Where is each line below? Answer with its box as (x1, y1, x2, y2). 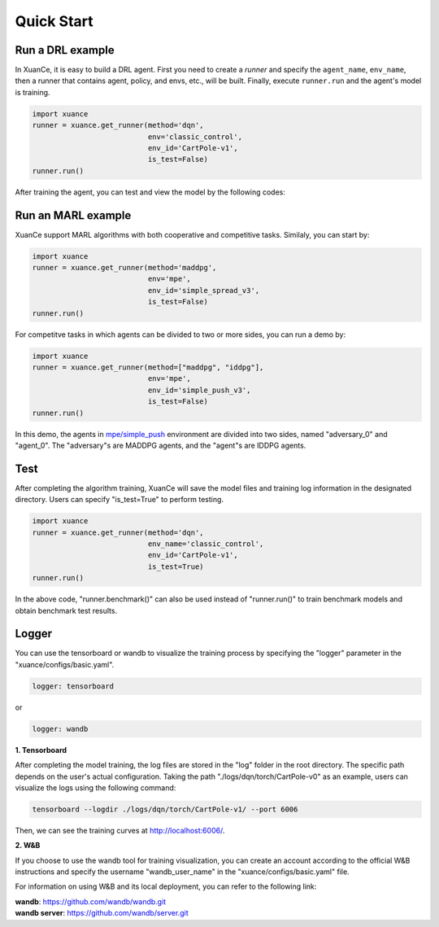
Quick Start (15, 12, 93, 30)
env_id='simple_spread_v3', (147, 286, 260, 295)
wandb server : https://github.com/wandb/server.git (15, 908, 189, 918)
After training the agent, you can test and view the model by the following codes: (15, 187, 286, 197)
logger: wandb (32, 724, 89, 733)
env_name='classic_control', (147, 539, 264, 549)
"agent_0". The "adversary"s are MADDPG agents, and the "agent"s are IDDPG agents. (15, 440, 306, 450)
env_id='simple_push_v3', (147, 385, 251, 395)
